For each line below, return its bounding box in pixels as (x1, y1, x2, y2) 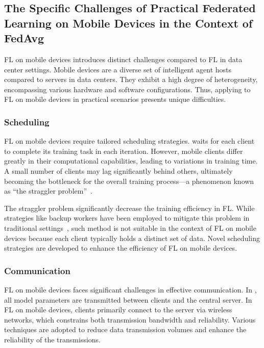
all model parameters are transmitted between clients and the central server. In (4, 294, 252, 305)
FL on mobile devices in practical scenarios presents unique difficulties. (4, 94, 226, 104)
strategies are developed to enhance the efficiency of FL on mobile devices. (4, 243, 237, 253)
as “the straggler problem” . (4, 185, 92, 196)
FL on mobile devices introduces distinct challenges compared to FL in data (4, 53, 243, 64)
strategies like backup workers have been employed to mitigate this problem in (4, 212, 250, 223)
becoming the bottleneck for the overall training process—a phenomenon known (4, 175, 254, 186)
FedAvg (4, 30, 44, 46)
